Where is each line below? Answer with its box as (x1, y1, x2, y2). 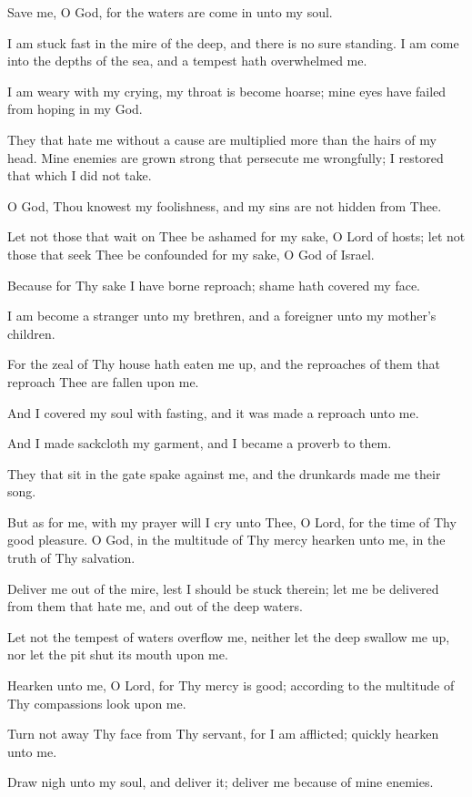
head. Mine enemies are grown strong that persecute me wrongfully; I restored (7, 148, 444, 167)
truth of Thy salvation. (7, 548, 136, 567)
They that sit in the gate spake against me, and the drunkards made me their (7, 464, 441, 483)
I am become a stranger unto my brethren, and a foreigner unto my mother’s (7, 306, 437, 325)
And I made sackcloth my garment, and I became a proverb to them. (7, 434, 392, 453)
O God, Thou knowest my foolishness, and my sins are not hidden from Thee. (7, 196, 442, 215)
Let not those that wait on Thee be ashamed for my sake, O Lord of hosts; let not (7, 227, 466, 246)
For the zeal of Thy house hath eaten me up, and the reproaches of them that (7, 354, 441, 373)
